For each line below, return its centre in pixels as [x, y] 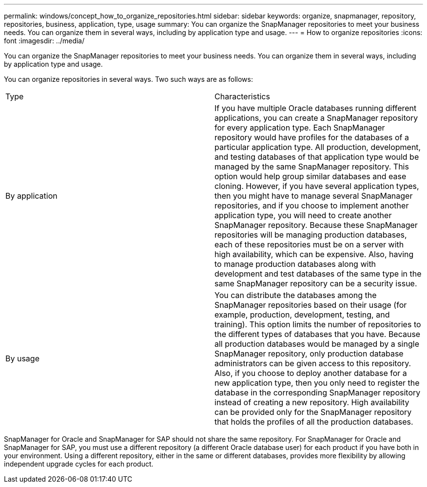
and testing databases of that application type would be [317, 157]
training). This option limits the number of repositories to [318, 324]
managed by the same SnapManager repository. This [312, 167]
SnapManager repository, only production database [309, 354]
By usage [22, 358]
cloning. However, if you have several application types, [317, 186]
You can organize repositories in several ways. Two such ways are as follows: [128, 79]
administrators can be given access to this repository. [313, 363]
